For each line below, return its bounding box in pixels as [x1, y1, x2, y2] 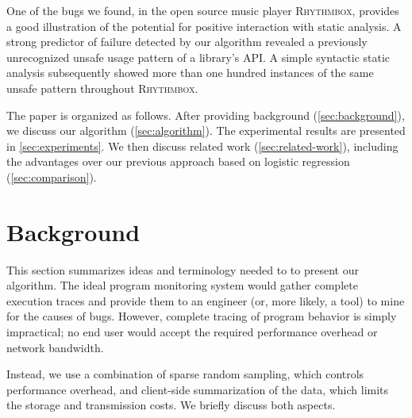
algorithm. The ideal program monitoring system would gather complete [6, 277, 358, 293]
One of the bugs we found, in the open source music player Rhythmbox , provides [6, 2, 399, 18]
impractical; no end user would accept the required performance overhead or [6, 324, 378, 340]
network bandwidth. [6, 339, 104, 355]
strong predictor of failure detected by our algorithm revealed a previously [6, 33, 368, 50]
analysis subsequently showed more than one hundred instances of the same [6, 64, 374, 81]
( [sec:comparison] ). [6, 168, 97, 185]
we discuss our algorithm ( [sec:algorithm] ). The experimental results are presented [6, 122, 406, 139]
